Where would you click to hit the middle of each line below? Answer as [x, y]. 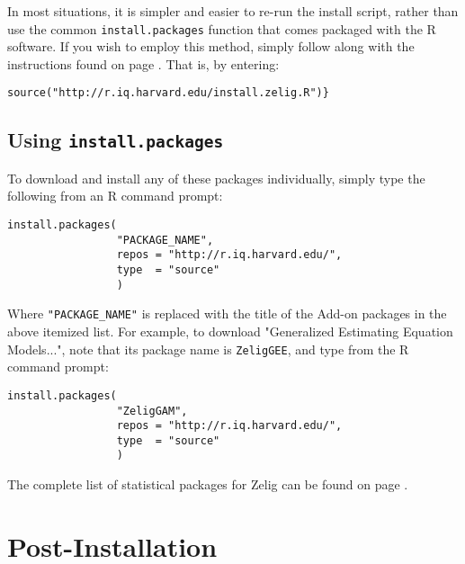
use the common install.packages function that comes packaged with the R [222, 28]
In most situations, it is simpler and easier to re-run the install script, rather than [233, 11]
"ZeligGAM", [152, 411]
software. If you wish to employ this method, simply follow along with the [211, 46]
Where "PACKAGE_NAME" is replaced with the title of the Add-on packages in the [227, 313]
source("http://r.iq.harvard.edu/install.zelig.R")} [168, 93]
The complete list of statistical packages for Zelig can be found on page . [208, 484]
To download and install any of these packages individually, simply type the [216, 178]
